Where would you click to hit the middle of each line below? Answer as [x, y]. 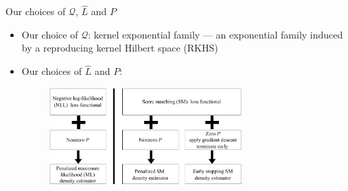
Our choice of [50, 34]
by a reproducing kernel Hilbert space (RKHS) [120, 48]
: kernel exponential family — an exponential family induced [216, 34]
